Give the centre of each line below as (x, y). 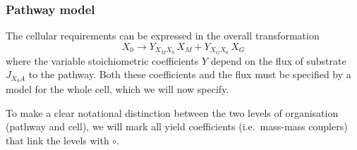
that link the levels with (58, 140)
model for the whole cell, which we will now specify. (117, 89)
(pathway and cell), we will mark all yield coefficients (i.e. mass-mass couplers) (177, 126)
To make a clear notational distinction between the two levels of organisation (172, 112)
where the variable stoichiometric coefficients (102, 60)
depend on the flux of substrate (278, 60)
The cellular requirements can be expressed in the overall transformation (163, 36)
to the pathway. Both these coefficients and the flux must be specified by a (190, 74)
